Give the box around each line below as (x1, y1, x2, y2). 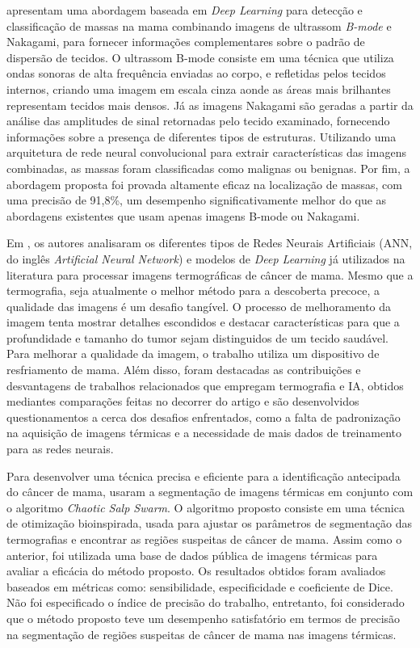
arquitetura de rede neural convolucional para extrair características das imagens (6, 144, 406, 161)
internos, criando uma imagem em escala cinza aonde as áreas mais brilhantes (6, 80, 391, 97)
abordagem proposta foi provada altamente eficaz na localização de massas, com (6, 175, 402, 192)
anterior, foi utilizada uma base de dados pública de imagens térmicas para (6, 546, 378, 563)
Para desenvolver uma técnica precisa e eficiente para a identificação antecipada (6, 467, 401, 484)
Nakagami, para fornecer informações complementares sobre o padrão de (6, 33, 365, 50)
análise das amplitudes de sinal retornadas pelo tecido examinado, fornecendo (6, 112, 390, 129)
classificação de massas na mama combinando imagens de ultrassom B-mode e (6, 17, 392, 34)
